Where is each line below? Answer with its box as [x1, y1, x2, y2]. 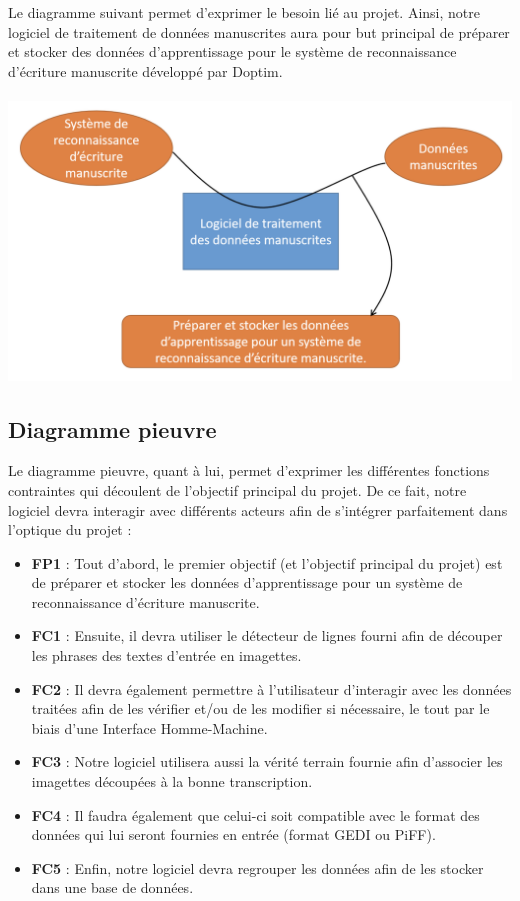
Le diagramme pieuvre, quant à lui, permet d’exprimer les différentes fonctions [8, 460, 490, 481]
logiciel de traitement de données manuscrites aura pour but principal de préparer [8, 21, 510, 42]
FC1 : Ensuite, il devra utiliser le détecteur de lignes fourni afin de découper [31, 625, 503, 646]
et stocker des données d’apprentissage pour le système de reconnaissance [8, 41, 457, 62]
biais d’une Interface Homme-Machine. [31, 717, 268, 738]
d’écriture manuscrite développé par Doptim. [8, 60, 283, 81]
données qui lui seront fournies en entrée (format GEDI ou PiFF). [31, 824, 436, 845]
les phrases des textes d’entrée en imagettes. [31, 645, 302, 666]
